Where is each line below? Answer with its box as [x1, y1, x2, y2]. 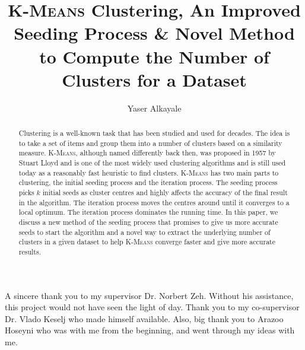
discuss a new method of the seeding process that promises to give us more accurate [18, 217, 278, 227]
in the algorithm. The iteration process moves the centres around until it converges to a [18, 197, 290, 207]
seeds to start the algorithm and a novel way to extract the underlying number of [18, 227, 271, 237]
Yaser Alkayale [127, 101, 182, 114]
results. [18, 246, 41, 256]
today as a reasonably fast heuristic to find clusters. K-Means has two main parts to [18, 167, 279, 177]
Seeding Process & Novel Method [14, 21, 295, 45]
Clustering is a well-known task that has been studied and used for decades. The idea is [18, 128, 290, 138]
